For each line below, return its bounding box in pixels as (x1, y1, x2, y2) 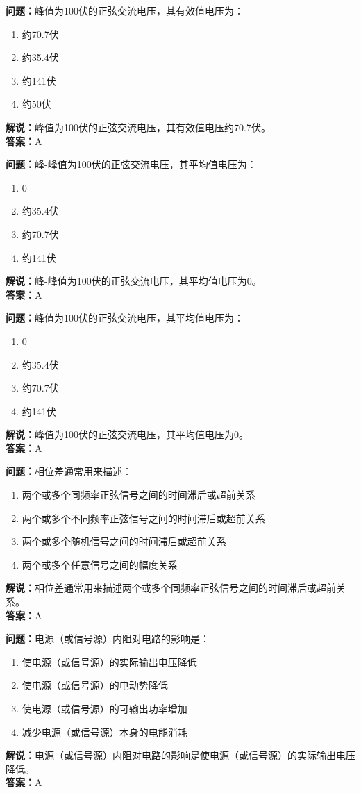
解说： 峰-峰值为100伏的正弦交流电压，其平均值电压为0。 (6, 274, 262, 288)
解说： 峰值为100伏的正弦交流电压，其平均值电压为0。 (6, 427, 249, 442)
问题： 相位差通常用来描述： (6, 464, 132, 478)
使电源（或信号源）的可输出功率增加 (22, 701, 187, 715)
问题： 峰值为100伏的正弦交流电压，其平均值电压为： (6, 310, 244, 325)
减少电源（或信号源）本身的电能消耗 (22, 724, 187, 739)
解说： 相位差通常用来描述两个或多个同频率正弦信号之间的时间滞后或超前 (6, 581, 336, 595)
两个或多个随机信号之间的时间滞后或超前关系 (22, 534, 226, 549)
